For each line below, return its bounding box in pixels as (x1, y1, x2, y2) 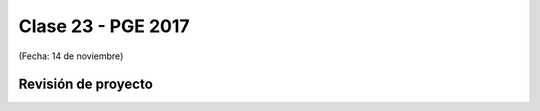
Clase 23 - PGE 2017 (18, 15, 190, 37)
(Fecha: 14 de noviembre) (18, 50, 124, 62)
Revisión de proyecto (18, 76, 154, 93)
